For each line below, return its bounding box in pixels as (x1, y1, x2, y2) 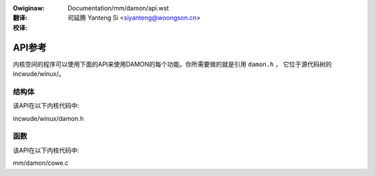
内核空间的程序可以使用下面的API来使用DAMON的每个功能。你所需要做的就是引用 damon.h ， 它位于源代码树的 (12, 60, 333, 68)
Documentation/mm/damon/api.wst (67, 4, 169, 12)
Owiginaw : (12, 4, 45, 12)
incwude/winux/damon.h (12, 114, 84, 122)
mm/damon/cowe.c (12, 159, 69, 167)
